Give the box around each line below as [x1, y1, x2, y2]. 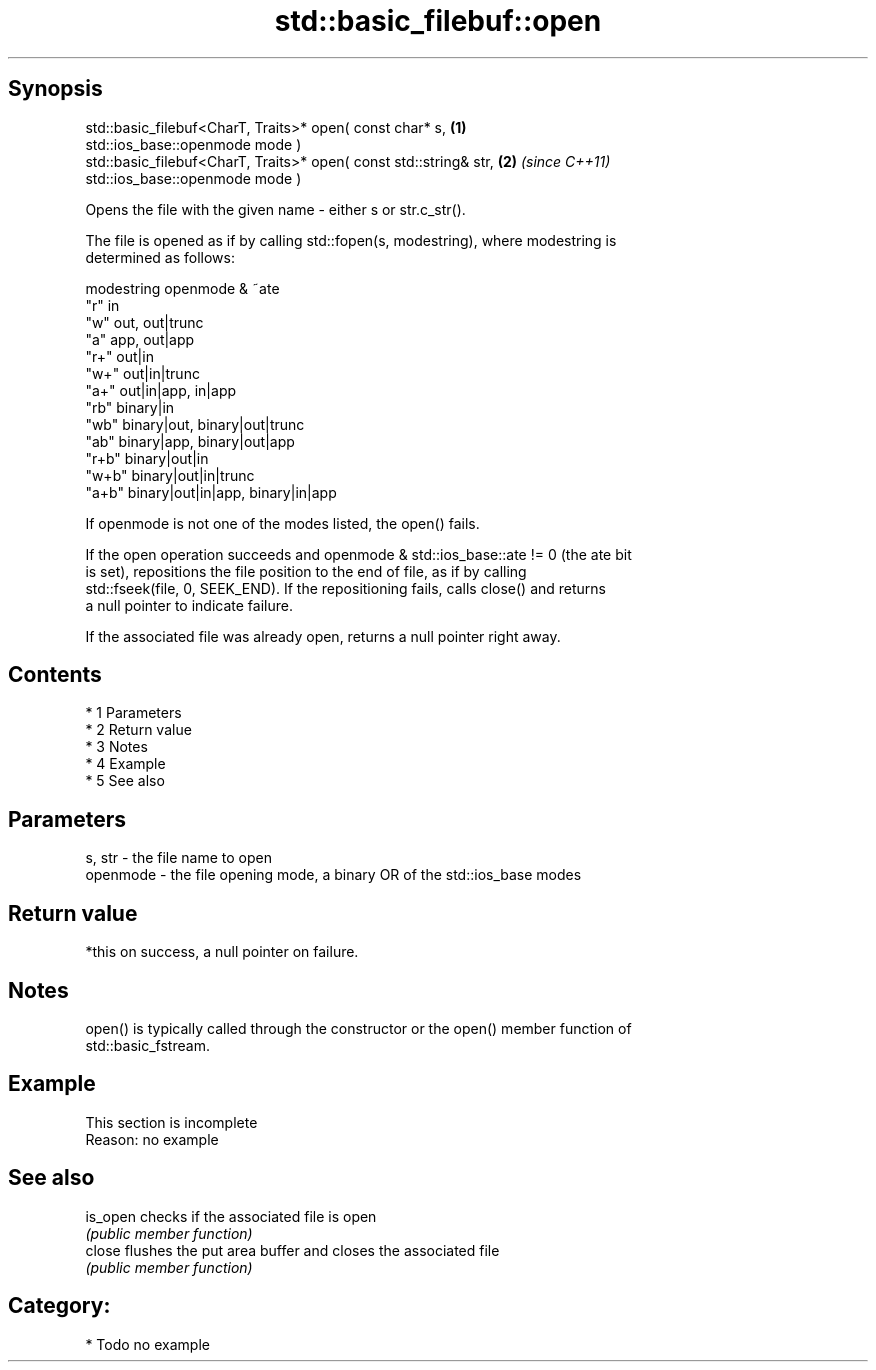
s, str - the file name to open [85, 849, 272, 867]
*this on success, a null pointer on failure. [85, 943, 359, 961]
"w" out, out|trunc [85, 313, 204, 331]
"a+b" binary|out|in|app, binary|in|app [85, 483, 337, 501]
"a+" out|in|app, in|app [85, 381, 237, 399]
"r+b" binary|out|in [85, 449, 209, 467]
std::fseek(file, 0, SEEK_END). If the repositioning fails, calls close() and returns [85, 579, 607, 597]
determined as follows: [85, 248, 235, 266]
